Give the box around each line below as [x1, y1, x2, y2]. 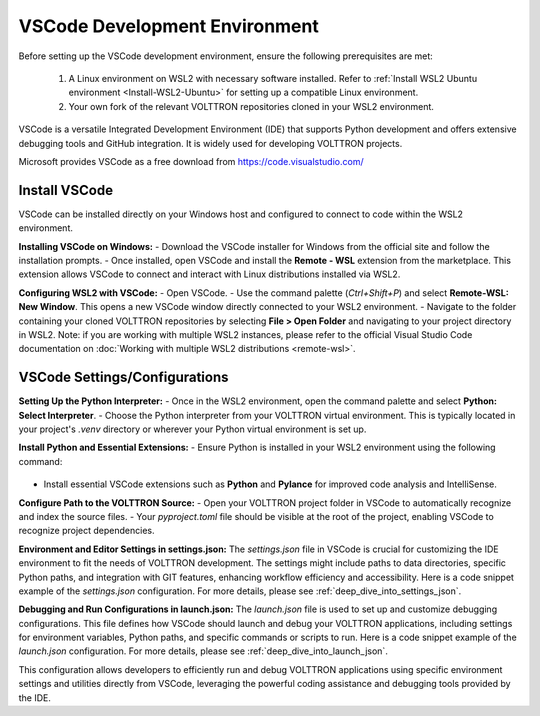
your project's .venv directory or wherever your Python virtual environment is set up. [18, 423, 367, 435]
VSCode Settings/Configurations [18, 369, 229, 386]
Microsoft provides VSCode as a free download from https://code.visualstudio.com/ [18, 155, 364, 167]
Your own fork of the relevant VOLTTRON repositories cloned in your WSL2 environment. [68, 100, 435, 112]
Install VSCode [18, 181, 114, 199]
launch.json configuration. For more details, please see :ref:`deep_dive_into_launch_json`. [18, 645, 389, 657]
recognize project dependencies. [18, 525, 155, 537]
